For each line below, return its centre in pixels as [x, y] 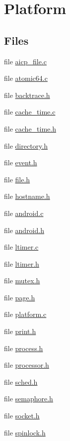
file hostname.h [27, 196]
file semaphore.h [29, 399]
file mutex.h [22, 281]
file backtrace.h [27, 95]
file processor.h [27, 365]
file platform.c [25, 314]
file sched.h [21, 381]
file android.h [24, 230]
